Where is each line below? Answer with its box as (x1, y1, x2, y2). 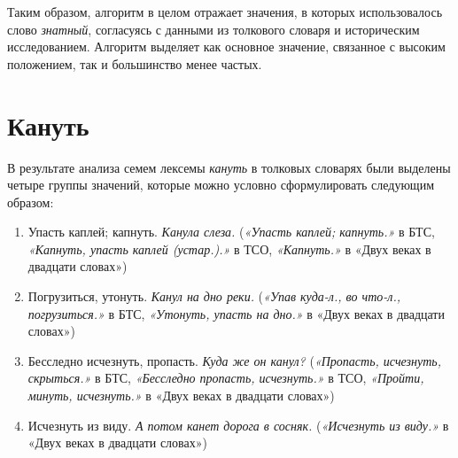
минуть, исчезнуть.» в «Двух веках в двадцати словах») (27, 386, 335, 405)
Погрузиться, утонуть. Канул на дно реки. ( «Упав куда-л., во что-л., (27, 287, 400, 306)
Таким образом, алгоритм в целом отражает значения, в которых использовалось (7, 3, 443, 20)
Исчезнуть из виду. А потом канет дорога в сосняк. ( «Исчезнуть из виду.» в (27, 415, 449, 434)
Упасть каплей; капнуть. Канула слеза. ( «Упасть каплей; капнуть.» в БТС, (27, 222, 435, 241)
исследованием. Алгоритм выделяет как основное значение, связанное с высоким (7, 37, 446, 56)
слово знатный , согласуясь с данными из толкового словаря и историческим (7, 19, 420, 38)
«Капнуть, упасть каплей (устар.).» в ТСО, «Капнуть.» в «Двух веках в (27, 239, 431, 258)
